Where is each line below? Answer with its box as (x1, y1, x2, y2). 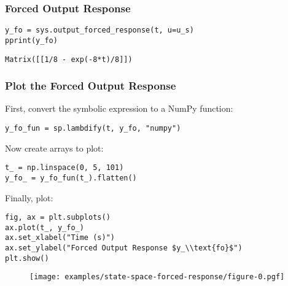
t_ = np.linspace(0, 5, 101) (5, 163, 124, 172)
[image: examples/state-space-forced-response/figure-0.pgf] (29, 272, 285, 282)
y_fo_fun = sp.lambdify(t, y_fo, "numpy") (5, 124, 181, 133)
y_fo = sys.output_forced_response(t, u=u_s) (5, 26, 194, 35)
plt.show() (5, 253, 49, 263)
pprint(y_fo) (5, 36, 58, 45)
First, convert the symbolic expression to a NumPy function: (5, 102, 233, 115)
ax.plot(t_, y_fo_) (5, 223, 84, 232)
